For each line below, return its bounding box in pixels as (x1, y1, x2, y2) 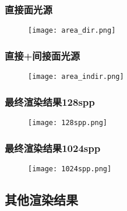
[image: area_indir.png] (28, 72, 124, 81)
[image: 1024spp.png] (28, 164, 112, 173)
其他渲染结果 (5, 190, 78, 208)
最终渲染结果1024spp (5, 140, 101, 155)
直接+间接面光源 (5, 48, 80, 63)
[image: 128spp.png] (28, 118, 108, 127)
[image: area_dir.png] (28, 26, 116, 35)
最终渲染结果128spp (5, 94, 95, 109)
